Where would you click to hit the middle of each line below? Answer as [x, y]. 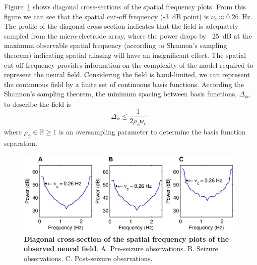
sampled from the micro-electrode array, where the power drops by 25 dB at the [128, 35]
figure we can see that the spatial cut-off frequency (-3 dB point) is [106, 16]
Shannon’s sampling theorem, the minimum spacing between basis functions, [121, 94]
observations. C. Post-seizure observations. [88, 258]
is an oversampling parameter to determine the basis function [152, 132]
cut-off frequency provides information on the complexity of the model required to [129, 65]
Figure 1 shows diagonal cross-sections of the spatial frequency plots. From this [125, 6]
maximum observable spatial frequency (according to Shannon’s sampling [116, 45]
